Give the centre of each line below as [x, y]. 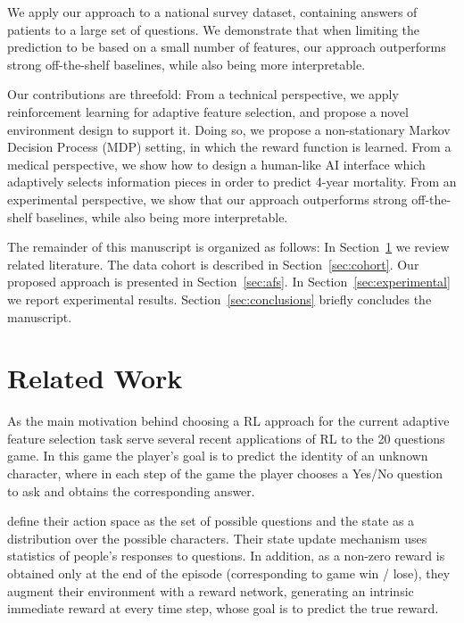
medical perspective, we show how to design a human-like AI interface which [216, 164]
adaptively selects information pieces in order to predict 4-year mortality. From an [232, 182]
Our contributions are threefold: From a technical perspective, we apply [203, 94]
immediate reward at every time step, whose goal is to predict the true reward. [223, 608]
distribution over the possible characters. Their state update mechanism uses [217, 538]
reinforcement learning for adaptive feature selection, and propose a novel [208, 111]
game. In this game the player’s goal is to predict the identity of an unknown [218, 456]
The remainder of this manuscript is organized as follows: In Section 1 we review [228, 247]
